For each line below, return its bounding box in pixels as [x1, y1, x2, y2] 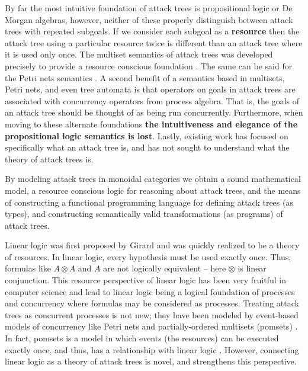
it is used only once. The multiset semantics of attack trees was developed [5, 48, 273, 60]
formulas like [5, 262, 51, 274]
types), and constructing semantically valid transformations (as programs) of [5, 207, 283, 220]
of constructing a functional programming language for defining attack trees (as [5, 196, 293, 208]
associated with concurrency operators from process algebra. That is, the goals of [5, 94, 300, 107]
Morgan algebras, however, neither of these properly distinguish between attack [5, 13, 293, 25]
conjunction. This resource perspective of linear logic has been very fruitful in [5, 274, 287, 286]
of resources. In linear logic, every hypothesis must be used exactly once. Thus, [5, 250, 291, 263]
